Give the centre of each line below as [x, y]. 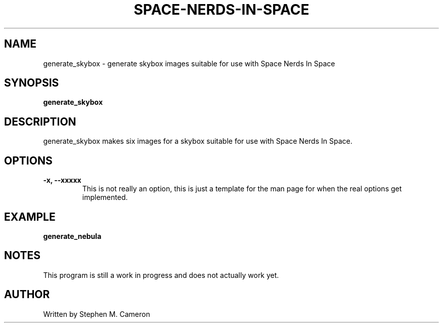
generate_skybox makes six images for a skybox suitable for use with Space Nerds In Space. [198, 141]
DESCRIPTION [40, 121]
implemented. [105, 197]
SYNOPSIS [32, 83]
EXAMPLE [30, 217]
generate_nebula [72, 236]
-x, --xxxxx [62, 180]
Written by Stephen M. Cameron [97, 314]
